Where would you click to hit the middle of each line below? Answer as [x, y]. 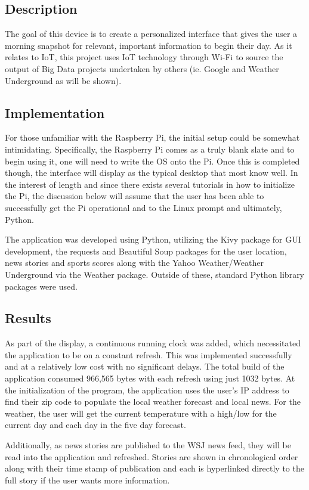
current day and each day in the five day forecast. [95, 425]
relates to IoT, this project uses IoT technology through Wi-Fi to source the [144, 57]
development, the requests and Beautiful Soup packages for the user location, [146, 251]
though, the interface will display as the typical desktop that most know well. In [152, 173]
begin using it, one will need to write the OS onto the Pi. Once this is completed [152, 161]
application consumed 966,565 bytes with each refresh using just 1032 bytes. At [150, 378]
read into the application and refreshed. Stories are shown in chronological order [152, 456]
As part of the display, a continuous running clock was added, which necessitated [153, 343]
